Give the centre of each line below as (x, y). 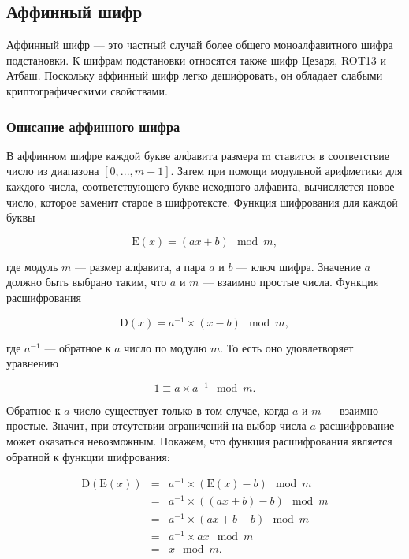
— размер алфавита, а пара (140, 266)
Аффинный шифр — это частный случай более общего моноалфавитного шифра (200, 45)
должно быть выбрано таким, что (87, 282)
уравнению (32, 363)
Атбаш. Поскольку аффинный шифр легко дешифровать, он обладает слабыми (195, 75)
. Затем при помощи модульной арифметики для (286, 171)
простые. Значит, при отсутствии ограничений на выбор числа (156, 425)
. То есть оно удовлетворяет (287, 347)
